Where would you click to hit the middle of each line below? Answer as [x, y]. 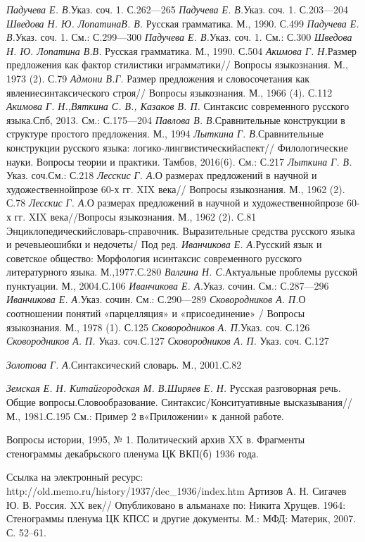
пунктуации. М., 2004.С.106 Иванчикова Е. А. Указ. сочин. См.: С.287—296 [168, 285]
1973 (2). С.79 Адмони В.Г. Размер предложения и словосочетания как [158, 78]
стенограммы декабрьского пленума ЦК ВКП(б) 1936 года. [133, 453]
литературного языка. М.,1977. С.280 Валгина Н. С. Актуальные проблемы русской [182, 272]
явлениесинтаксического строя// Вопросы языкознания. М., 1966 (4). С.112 [169, 92]
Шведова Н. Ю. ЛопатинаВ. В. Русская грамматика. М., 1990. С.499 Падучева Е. [183, 23]
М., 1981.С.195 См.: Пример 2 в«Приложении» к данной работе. [145, 415]
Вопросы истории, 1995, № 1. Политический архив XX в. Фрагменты [156, 439]
